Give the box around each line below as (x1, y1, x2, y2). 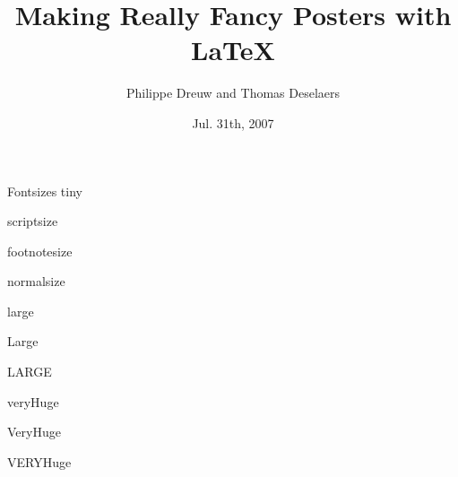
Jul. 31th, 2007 (192, 113, 274, 132)
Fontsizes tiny (7, 181, 82, 200)
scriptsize (7, 212, 58, 230)
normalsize (7, 272, 65, 291)
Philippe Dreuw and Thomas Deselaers (125, 83, 341, 102)
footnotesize (7, 241, 73, 260)
